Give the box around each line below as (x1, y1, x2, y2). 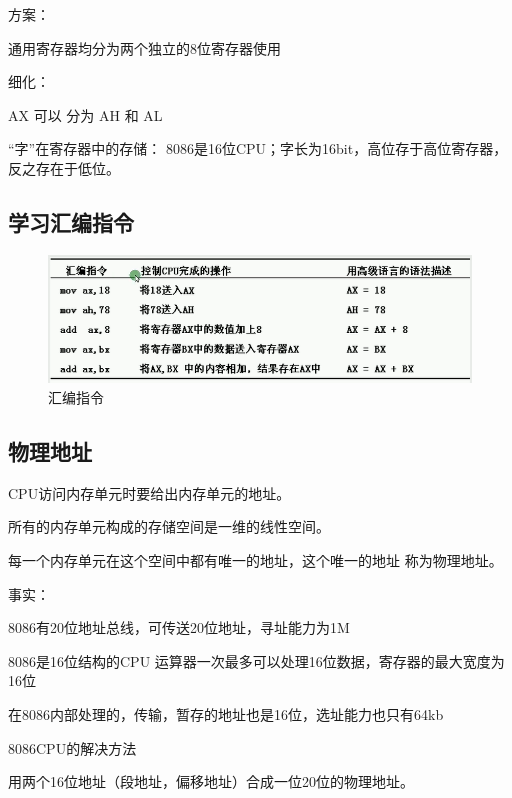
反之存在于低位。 (8, 157, 120, 178)
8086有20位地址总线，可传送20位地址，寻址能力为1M (8, 617, 350, 638)
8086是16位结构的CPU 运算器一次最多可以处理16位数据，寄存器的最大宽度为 (8, 650, 505, 671)
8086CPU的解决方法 (8, 737, 137, 758)
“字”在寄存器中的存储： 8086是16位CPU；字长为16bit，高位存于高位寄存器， (8, 138, 508, 159)
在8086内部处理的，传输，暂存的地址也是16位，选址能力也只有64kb (8, 704, 444, 725)
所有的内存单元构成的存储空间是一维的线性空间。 (8, 516, 330, 537)
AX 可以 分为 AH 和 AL (8, 104, 163, 125)
